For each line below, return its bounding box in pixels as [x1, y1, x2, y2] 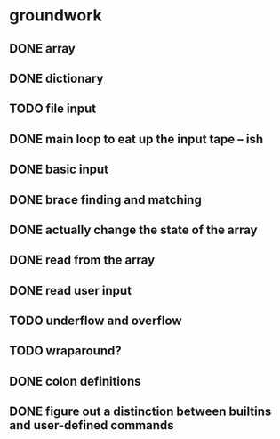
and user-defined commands [9, 418, 175, 433]
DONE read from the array [9, 253, 156, 268]
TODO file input [9, 102, 97, 117]
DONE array [9, 41, 76, 56]
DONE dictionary [9, 70, 104, 85]
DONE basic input [9, 162, 109, 177]
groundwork [9, 5, 102, 26]
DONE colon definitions [9, 373, 141, 388]
